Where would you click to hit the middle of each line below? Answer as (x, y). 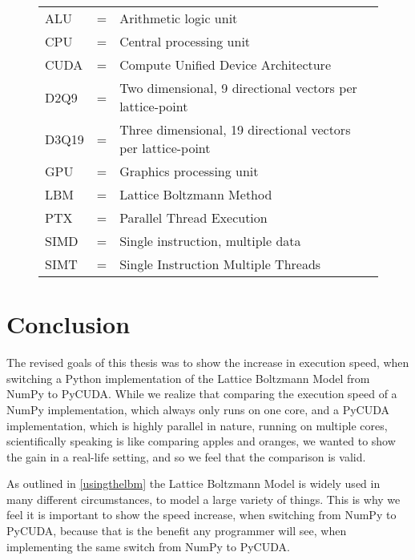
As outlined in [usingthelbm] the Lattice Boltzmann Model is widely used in (193, 483)
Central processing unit (185, 41)
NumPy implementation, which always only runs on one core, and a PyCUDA (198, 409)
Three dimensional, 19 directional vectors (235, 129)
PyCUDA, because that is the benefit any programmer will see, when (177, 531)
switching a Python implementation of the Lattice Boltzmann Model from (188, 378)
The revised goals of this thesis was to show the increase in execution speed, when (208, 363)
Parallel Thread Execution (193, 218)
